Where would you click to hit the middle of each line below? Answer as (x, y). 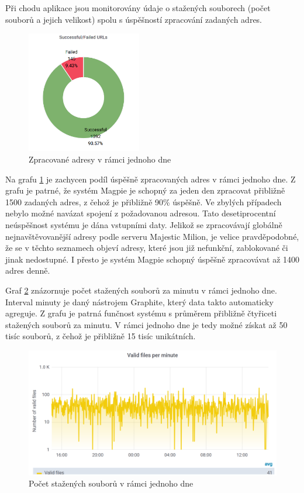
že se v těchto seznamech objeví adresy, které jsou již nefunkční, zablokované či (147, 248)
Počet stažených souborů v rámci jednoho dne (111, 483)
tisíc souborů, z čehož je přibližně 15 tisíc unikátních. (101, 336)
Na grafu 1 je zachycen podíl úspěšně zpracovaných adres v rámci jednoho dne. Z (151, 179)
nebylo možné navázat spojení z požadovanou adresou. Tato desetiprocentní (141, 213)
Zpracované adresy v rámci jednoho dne (100, 159)
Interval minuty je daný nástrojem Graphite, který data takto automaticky (139, 301)
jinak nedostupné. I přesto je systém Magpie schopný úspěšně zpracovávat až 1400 (153, 259)
